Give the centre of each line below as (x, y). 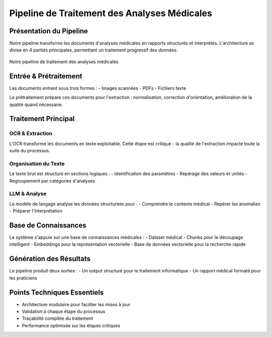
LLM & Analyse (28, 194)
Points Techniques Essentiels (57, 292)
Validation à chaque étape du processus (64, 312)
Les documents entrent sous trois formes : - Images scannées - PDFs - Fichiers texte (98, 88)
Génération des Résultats (50, 259)
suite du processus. (30, 151)
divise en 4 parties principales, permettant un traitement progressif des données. (94, 50)
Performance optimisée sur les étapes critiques (71, 325)
